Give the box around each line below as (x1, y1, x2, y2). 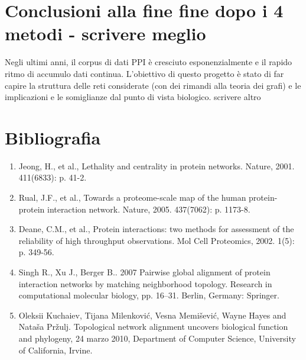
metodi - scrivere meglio (5, 21, 206, 46)
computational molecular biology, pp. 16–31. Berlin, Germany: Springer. (18, 289, 279, 301)
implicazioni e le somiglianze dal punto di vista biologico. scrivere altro (5, 91, 261, 103)
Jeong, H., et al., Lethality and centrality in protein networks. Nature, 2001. (18, 159, 295, 172)
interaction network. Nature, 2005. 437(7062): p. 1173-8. (47, 202, 250, 215)
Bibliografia (5, 125, 101, 149)
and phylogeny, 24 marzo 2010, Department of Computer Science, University (18, 332, 296, 344)
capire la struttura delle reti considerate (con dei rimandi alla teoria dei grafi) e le (5, 79, 301, 91)
